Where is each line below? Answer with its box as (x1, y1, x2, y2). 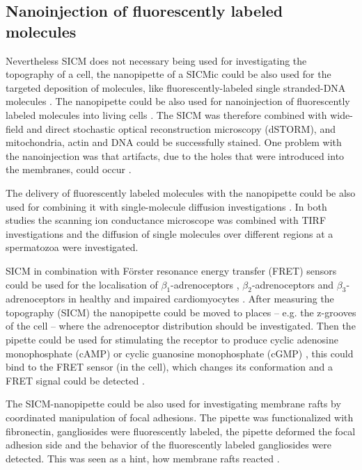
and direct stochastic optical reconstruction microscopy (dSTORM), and (26, 121, 336, 136)
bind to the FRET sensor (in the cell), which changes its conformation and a (6, 359, 333, 374)
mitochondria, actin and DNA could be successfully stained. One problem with (6, 135, 342, 149)
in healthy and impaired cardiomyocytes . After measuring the (68, 291, 334, 306)
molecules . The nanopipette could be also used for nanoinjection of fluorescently (6, 94, 350, 108)
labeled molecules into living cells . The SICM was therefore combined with (6, 107, 327, 122)
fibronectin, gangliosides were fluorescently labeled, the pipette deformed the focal (6, 423, 356, 438)
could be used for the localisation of (6, 277, 158, 291)
